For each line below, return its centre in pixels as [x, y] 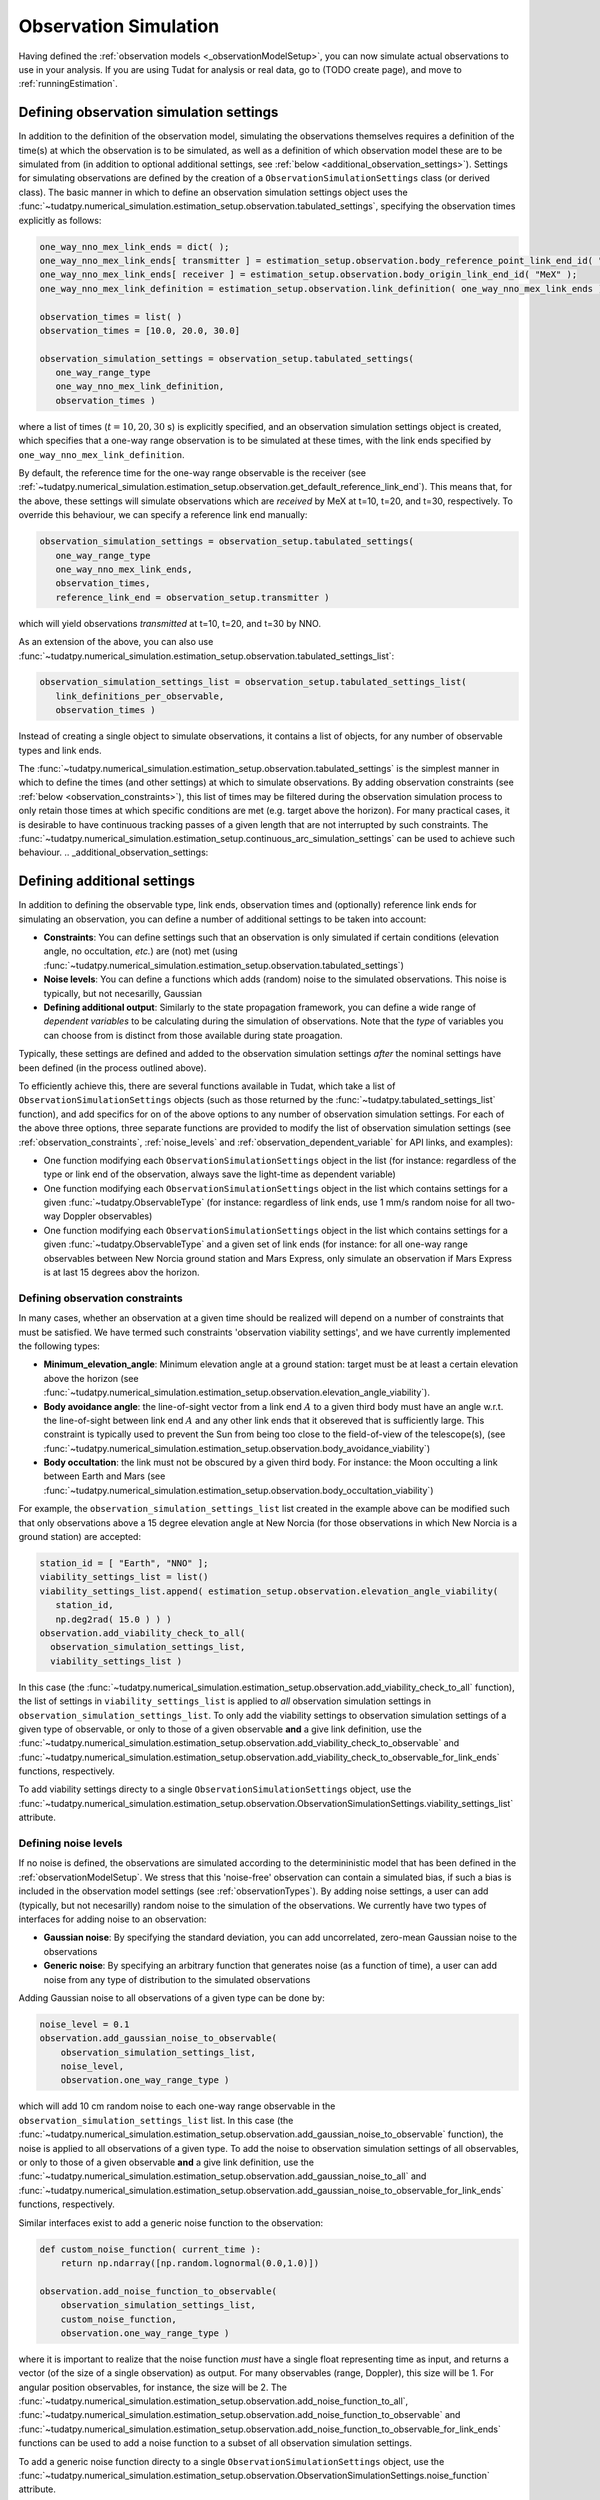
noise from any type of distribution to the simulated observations [177, 1979]
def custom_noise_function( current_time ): [150, 2249]
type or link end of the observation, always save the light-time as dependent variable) [220, 1174]
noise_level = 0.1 [84, 2024]
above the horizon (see [91, 1378]
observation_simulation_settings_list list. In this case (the [156, 2120]
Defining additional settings [106, 881]
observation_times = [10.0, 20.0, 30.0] [139, 330]
